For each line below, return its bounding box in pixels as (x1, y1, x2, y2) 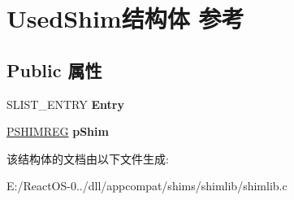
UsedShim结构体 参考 (6, 2, 244, 35)
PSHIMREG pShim (6, 123, 109, 140)
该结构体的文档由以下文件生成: (6, 150, 169, 167)
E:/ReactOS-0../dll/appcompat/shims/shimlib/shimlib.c (6, 177, 288, 194)
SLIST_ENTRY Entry (6, 95, 124, 112)
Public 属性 (6, 57, 102, 82)
